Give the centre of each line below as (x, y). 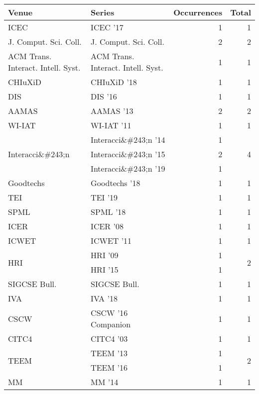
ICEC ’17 (107, 27)
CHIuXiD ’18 (114, 82)
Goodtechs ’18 (116, 183)
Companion (111, 324)
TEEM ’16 (109, 367)
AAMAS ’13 (112, 111)
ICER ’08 (107, 226)
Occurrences (198, 12)
